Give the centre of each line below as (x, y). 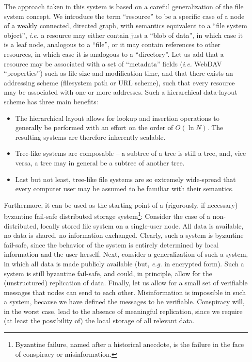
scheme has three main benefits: (51, 101)
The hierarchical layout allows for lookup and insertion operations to (117, 118)
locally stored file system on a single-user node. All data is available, (142, 225)
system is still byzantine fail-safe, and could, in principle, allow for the (108, 273)
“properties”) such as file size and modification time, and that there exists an (118, 73)
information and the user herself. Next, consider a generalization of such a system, (126, 254)
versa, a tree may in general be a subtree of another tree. (100, 162)
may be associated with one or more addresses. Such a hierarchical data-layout (121, 92)
